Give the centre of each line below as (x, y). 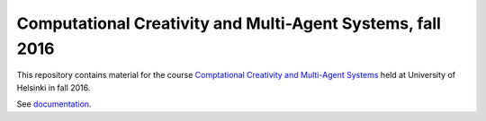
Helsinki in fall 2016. (54, 87)
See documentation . (54, 104)
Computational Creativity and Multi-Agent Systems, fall (229, 23)
